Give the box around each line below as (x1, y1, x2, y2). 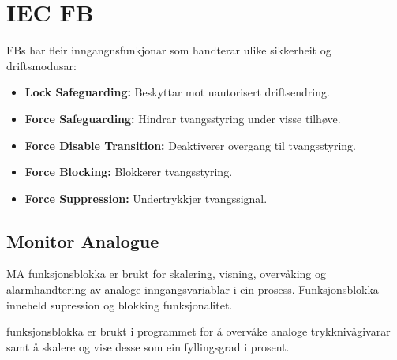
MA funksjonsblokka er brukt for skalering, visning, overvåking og (6, 265, 327, 282)
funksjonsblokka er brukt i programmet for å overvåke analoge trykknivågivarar (6, 323, 391, 339)
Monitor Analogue (6, 228, 159, 253)
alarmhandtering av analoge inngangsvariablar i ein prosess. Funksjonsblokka (6, 281, 379, 298)
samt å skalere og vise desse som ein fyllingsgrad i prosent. (6, 338, 290, 354)
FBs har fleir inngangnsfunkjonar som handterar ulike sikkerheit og (6, 42, 331, 58)
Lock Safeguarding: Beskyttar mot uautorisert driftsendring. (24, 84, 330, 100)
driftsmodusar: (6, 57, 77, 73)
